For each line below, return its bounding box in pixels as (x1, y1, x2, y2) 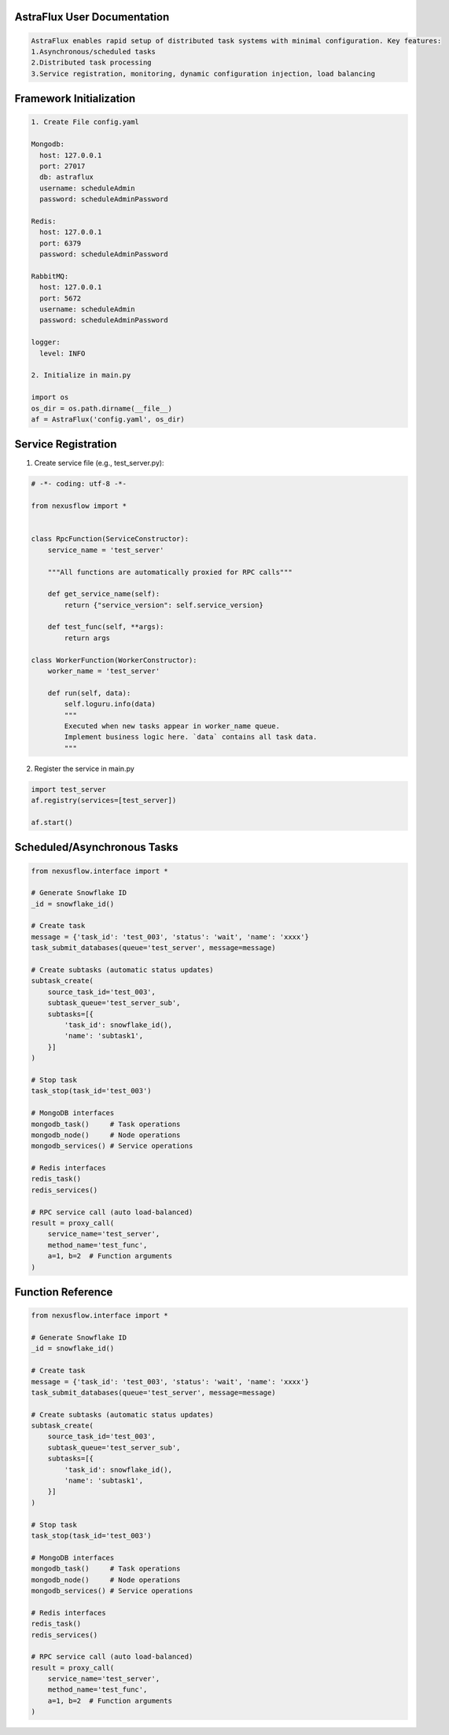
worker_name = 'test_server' (47, 667, 160, 676)
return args (64, 633, 110, 643)
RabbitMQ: (31, 271, 69, 281)
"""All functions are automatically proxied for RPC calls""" (47, 567, 293, 576)
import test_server (31, 785, 106, 794)
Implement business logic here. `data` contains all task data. (64, 732, 318, 742)
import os (31, 393, 69, 402)
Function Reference (14, 1285, 113, 1298)
